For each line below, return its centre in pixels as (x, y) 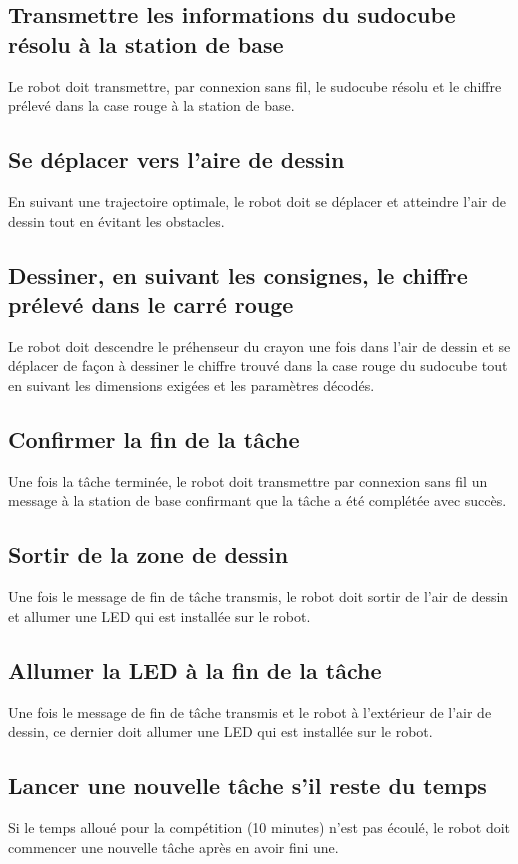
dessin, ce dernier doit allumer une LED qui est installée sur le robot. (220, 731)
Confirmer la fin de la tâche (154, 438)
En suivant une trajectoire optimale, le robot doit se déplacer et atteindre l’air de (257, 200)
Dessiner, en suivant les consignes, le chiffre (238, 274)
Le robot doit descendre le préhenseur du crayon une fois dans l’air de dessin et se (259, 345)
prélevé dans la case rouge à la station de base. (151, 105)
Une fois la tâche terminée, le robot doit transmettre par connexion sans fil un (248, 480)
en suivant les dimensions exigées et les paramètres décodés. (191, 384)
